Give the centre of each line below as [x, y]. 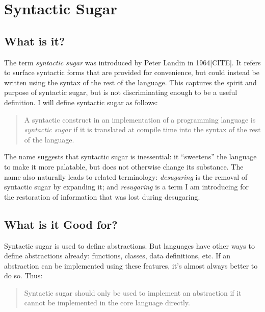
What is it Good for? [61, 224]
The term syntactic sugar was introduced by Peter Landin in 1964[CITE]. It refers [132, 62]
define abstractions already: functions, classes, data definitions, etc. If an [117, 256]
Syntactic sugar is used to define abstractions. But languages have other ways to [129, 245]
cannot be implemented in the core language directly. [107, 303]
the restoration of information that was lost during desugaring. [102, 196]
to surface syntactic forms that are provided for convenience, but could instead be [132, 72]
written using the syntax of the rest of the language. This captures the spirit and [130, 82]
